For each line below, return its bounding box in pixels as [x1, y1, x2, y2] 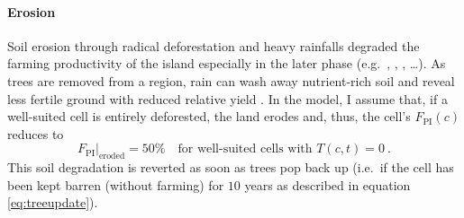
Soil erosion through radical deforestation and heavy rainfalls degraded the [7, 36, 420, 55]
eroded [99, 152, 125, 161]
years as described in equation [244, 175, 411, 194]
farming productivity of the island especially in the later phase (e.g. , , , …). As [7, 54, 446, 73]
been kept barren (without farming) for [7, 175, 224, 194]
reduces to [7, 124, 64, 143]
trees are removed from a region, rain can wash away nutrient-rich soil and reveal [7, 71, 455, 90]
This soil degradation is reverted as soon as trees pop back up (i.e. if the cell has [7, 158, 454, 177]
